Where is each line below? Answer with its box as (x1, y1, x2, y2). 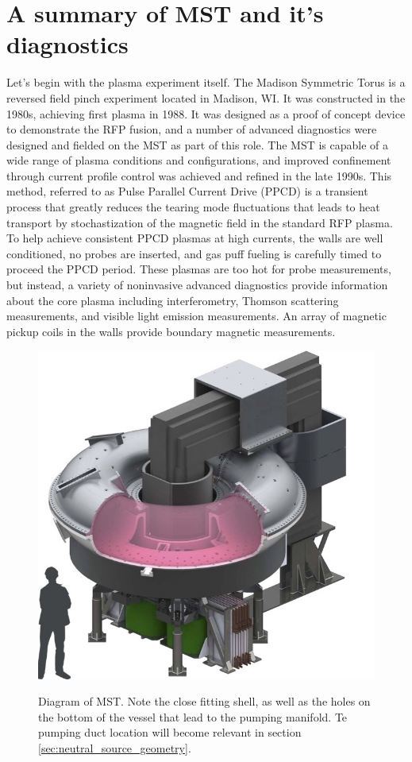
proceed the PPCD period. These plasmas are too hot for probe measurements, (6, 261, 391, 277)
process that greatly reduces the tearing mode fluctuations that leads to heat (6, 199, 380, 215)
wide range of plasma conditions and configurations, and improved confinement (6, 152, 391, 168)
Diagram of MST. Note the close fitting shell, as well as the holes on (38, 693, 371, 710)
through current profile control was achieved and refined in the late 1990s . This (6, 167, 392, 184)
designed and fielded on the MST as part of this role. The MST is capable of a (6, 136, 389, 153)
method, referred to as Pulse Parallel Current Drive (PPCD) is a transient (6, 183, 368, 199)
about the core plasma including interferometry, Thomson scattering (6, 292, 339, 308)
